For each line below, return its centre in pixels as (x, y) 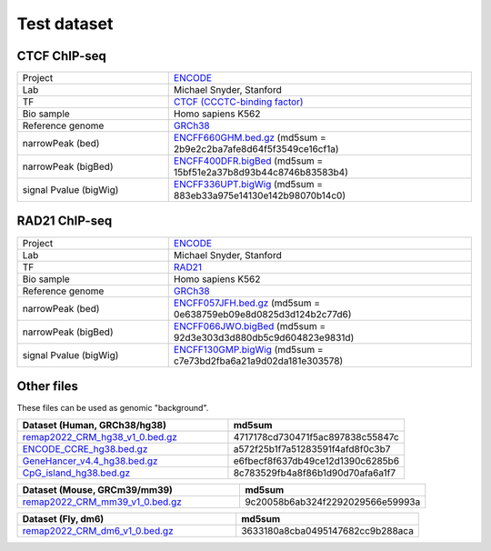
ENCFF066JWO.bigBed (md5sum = (250, 326)
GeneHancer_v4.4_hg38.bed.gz (90, 461)
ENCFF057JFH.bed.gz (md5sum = (247, 303)
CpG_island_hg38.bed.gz (76, 473)
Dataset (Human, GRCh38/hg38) (95, 426)
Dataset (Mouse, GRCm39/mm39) (97, 490)
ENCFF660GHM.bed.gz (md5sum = (250, 138)
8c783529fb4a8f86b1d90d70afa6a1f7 (315, 473)
